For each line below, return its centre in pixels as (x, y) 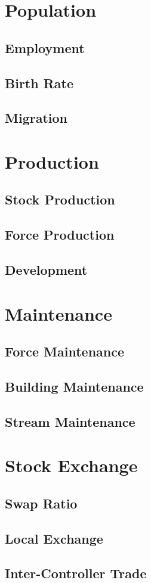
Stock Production (60, 199)
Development (46, 270)
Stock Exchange (71, 465)
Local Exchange (54, 538)
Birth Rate (39, 83)
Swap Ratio (41, 503)
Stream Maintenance (70, 421)
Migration (36, 118)
